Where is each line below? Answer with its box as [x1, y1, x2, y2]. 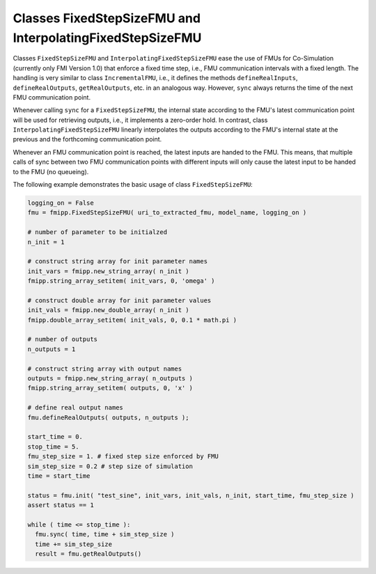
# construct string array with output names [27, 364, 182, 373]
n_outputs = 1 [27, 345, 76, 353]
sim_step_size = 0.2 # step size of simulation [27, 462, 193, 470]
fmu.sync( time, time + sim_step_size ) [35, 530, 175, 538]
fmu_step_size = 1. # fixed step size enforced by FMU [27, 453, 219, 460]
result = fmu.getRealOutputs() [35, 550, 142, 558]
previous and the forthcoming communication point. [13, 135, 162, 143]
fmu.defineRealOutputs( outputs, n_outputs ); [27, 413, 189, 421]
